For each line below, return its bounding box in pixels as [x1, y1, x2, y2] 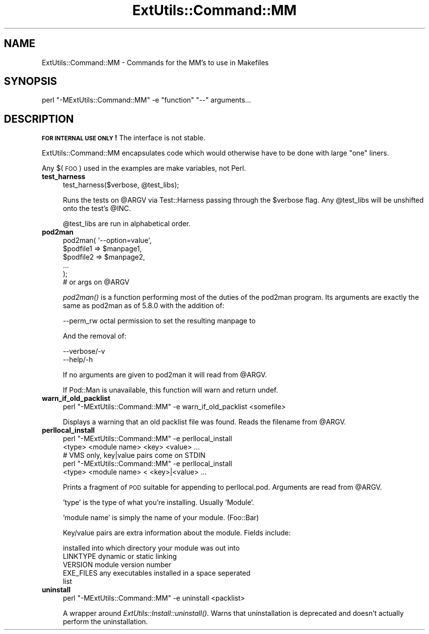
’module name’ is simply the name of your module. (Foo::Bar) [63, 513, 259, 522]
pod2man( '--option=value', [63, 236, 152, 245]
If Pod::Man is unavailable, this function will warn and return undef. [63, 386, 278, 395]
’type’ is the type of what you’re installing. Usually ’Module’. [63, 498, 254, 507]
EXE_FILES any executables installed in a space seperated [63, 569, 251, 578]
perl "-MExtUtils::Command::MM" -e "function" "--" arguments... [42, 96, 251, 105]
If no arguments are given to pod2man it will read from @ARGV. [63, 370, 267, 379]
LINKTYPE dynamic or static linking [63, 552, 177, 561]
